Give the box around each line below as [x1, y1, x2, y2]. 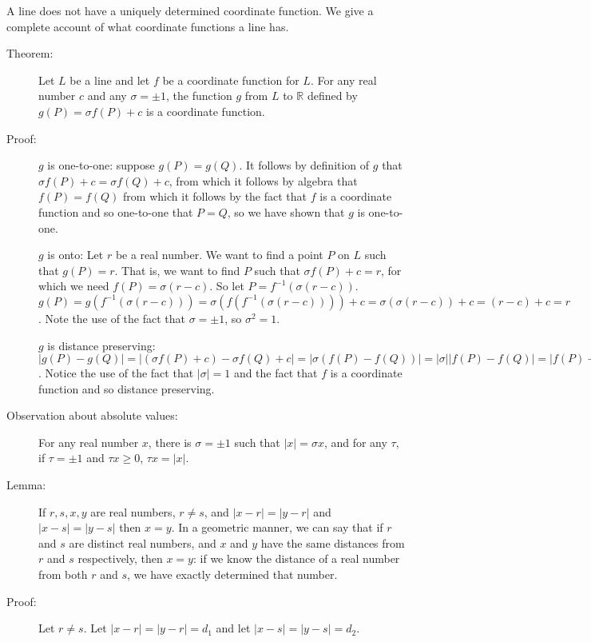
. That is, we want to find [114, 261, 240, 278]
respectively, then [77, 550, 163, 567]
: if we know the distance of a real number [192, 550, 400, 567]
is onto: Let [47, 246, 104, 263]
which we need [38, 277, 109, 294]
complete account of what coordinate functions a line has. [6, 18, 289, 34]
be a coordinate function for [162, 71, 299, 88]
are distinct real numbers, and [69, 534, 216, 551]
